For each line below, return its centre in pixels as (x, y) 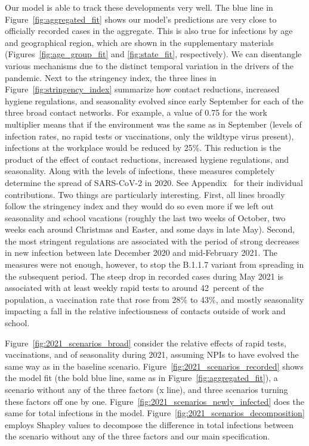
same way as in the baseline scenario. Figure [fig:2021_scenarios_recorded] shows (154, 366)
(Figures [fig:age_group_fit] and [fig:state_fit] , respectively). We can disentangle (153, 54)
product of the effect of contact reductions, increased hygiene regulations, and (147, 159)
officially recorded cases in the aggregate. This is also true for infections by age (149, 31)
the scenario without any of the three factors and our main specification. (137, 436)
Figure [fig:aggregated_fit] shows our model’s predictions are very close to (141, 19)
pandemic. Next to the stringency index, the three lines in (111, 77)
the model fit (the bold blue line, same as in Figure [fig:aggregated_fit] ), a (141, 378)
